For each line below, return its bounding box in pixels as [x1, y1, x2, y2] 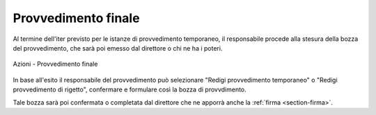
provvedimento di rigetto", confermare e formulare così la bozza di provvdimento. [13, 85, 246, 94]
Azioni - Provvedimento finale [13, 60, 98, 69]
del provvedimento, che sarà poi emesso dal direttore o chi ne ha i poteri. [13, 44, 223, 52]
